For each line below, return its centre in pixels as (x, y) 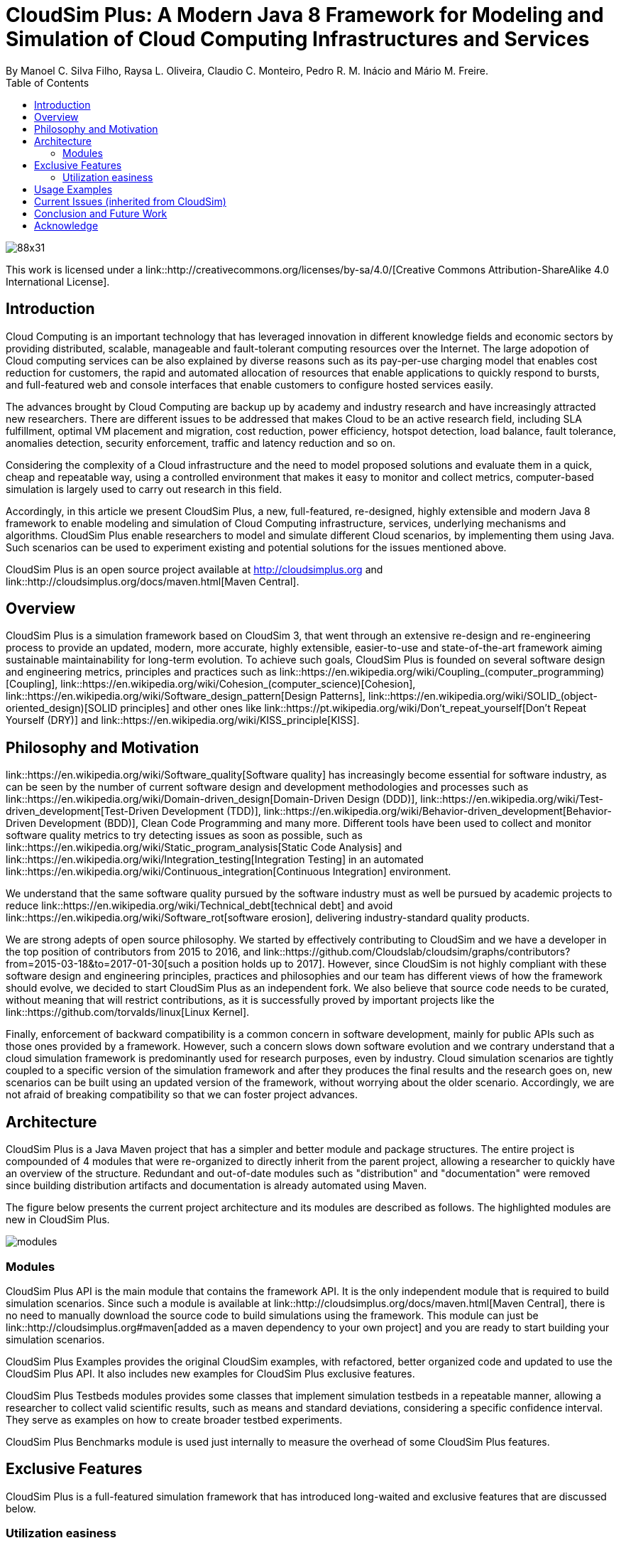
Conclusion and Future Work (101, 213)
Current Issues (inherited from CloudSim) (130, 201)
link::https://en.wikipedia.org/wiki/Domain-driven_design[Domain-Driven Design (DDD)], (212, 799)
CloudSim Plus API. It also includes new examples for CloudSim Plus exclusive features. (210, 1373)
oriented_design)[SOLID (62, 708)
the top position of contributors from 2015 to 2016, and (133, 952)
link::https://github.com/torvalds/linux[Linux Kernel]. (128, 1012)
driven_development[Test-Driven (82, 811)
